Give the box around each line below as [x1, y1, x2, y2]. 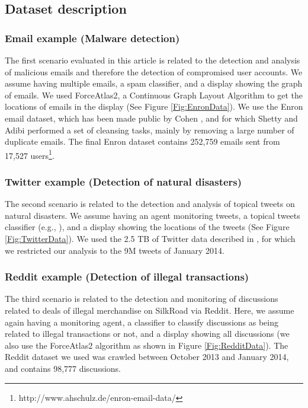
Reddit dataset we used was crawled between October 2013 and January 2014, [5, 350, 289, 363]
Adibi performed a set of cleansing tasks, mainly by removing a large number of [5, 123, 294, 136]
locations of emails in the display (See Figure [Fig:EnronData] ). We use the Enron [5, 100, 303, 113]
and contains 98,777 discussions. [5, 362, 121, 374]
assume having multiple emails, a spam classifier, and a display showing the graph [5, 77, 303, 90]
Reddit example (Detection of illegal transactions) [5, 269, 249, 284]
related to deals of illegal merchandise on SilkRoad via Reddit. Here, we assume [5, 304, 294, 316]
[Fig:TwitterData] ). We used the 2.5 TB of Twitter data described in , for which [5, 232, 296, 244]
